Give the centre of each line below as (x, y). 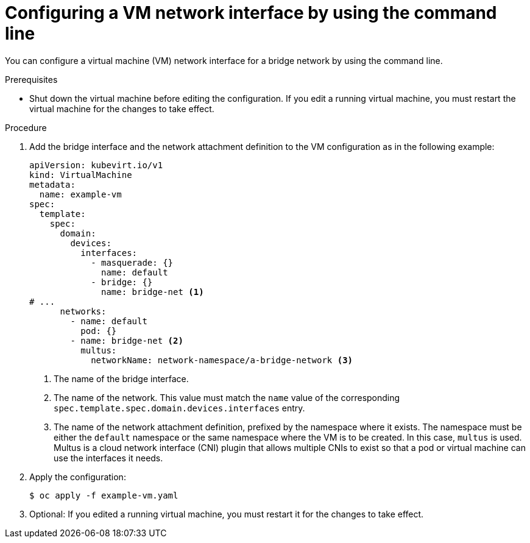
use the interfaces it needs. (108, 458)
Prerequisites (31, 79)
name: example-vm (80, 194)
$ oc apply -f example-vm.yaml (104, 495)
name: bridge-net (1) (153, 292)
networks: (83, 311)
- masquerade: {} (132, 262)
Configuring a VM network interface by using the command (251, 13)
